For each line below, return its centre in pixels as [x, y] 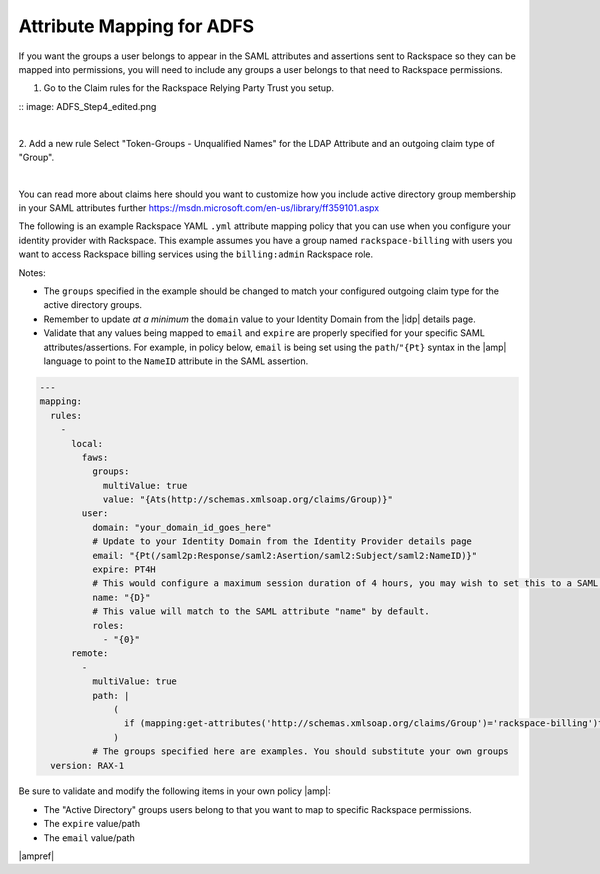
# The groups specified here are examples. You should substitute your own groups [300, 751]
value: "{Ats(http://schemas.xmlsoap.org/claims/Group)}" [248, 499]
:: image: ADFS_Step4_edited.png [87, 106]
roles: [108, 625]
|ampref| [36, 856]
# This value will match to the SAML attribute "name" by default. [260, 611]
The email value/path [89, 837]
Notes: [32, 272]
